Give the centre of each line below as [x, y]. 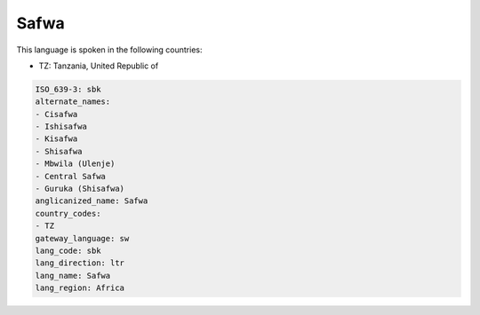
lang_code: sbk [68, 251]
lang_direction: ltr [80, 263]
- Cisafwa [56, 114]
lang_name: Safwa [73, 276]
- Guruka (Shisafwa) [80, 189]
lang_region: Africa [80, 288]
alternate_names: [73, 102]
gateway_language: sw [82, 238]
